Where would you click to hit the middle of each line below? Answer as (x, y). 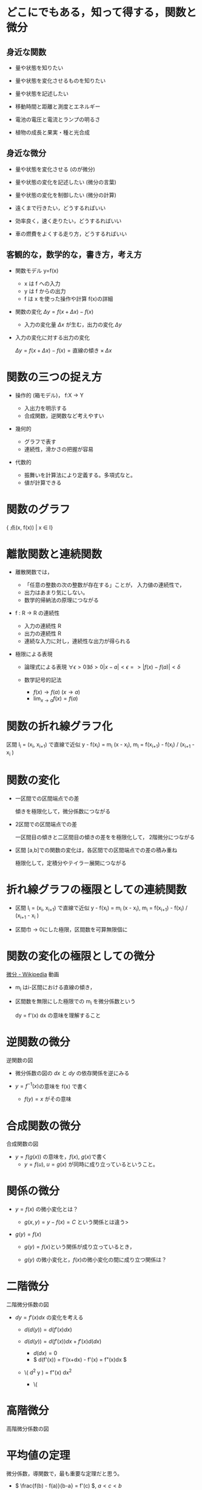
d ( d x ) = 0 (45, 1353)
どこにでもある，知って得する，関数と (102, 12)
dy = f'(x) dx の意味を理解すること (58, 1015)
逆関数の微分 (39, 1042)
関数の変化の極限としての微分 (81, 957)
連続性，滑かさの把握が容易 (59, 449)
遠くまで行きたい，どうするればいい (60, 208)
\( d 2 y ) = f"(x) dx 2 (48, 1372)
